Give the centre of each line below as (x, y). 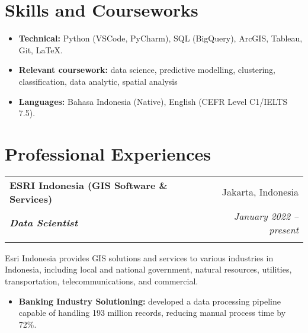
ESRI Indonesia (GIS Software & (89, 185)
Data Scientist (44, 223)
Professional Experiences (108, 153)
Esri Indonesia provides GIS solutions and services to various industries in (139, 257)
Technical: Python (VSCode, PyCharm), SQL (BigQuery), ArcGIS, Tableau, (161, 38)
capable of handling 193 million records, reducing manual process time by (152, 313)
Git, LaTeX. (41, 49)
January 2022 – (266, 216)
